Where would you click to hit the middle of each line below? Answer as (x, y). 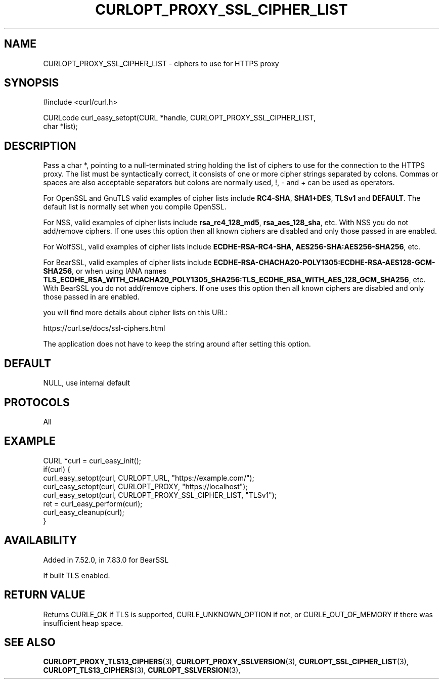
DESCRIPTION (40, 146)
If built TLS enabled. (77, 575)
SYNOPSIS (32, 83)
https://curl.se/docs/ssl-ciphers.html (104, 328)
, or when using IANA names (119, 271)
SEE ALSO (30, 642)
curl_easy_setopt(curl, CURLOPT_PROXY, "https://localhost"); (145, 486)
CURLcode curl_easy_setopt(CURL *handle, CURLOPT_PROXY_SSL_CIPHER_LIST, (179, 118)
